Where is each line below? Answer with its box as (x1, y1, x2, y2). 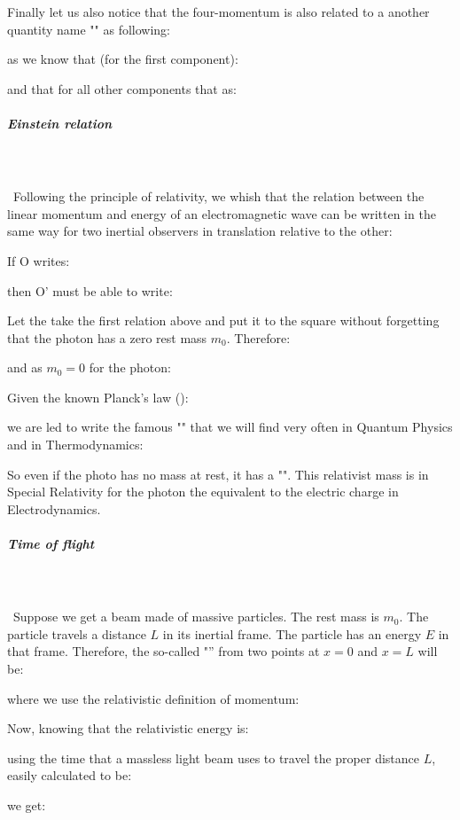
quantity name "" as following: (7, 20, 171, 38)
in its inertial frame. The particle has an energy (162, 624, 422, 643)
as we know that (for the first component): (7, 50, 238, 68)
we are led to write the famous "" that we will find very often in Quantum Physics (7, 418, 453, 436)
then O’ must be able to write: (7, 281, 173, 300)
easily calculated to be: (7, 766, 132, 785)
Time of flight (7, 535, 95, 553)
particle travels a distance (7, 624, 146, 643)
